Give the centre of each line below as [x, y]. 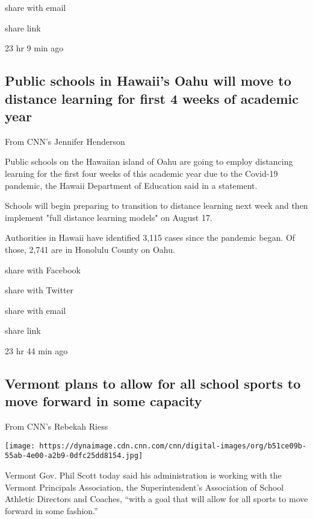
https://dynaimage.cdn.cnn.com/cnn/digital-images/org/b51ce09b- [173, 446]
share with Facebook [43, 269]
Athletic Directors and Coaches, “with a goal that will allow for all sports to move [156, 499]
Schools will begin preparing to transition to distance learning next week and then [156, 205]
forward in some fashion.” [51, 510]
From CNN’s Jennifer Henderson [65, 141]
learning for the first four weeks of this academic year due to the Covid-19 [141, 173]
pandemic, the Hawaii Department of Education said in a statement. [131, 185]
